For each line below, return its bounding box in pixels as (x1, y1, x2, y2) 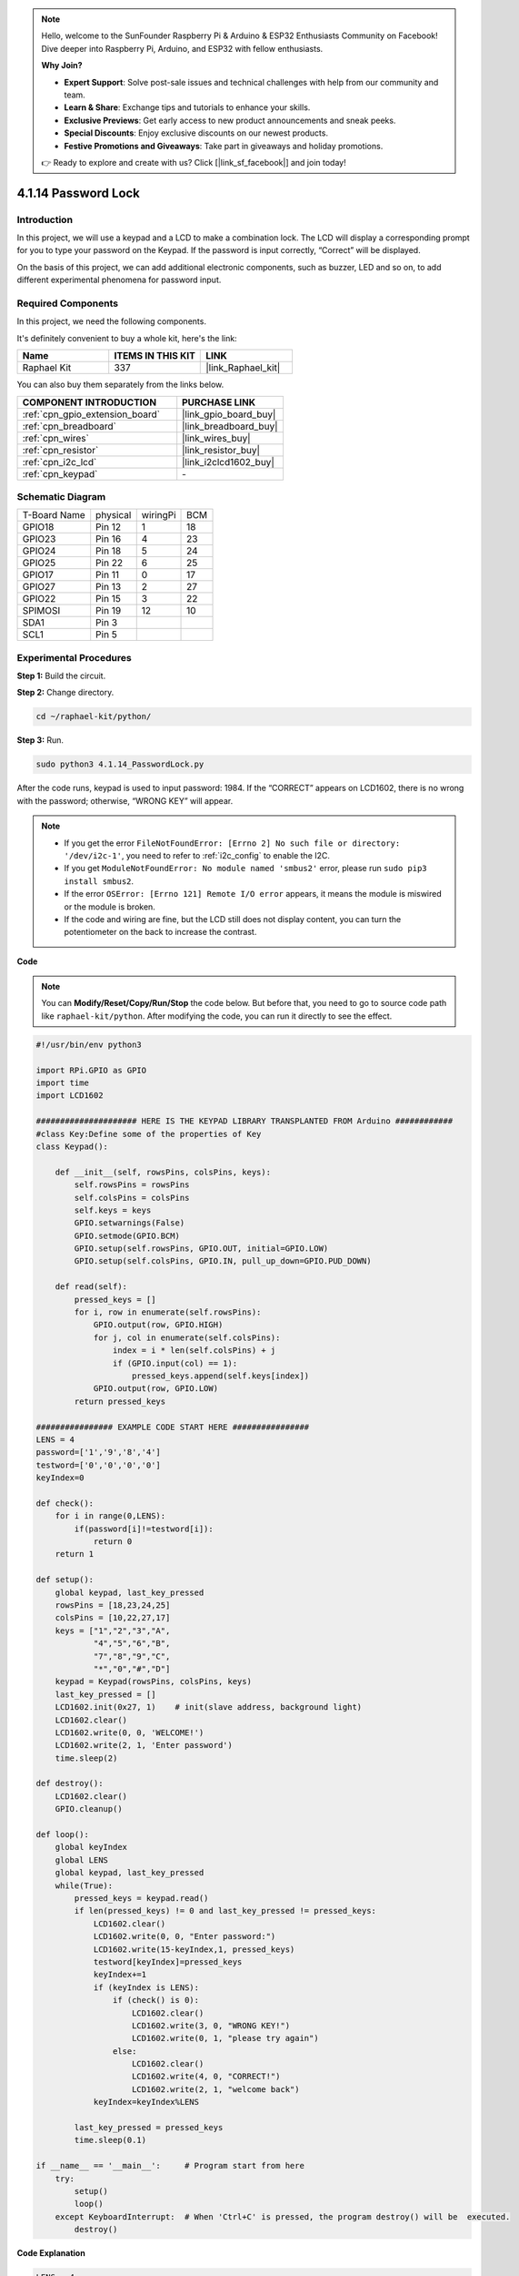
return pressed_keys (74, 1396, 166, 1407)
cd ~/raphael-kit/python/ (35, 711, 152, 722)
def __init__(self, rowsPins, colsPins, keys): (55, 1166, 272, 1177)
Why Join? (41, 60, 83, 71)
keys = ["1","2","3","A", (55, 1625, 171, 1636)
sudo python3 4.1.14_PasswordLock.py (35, 759, 205, 769)
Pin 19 (95, 605, 122, 617)
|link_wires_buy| (182, 432, 251, 444)
